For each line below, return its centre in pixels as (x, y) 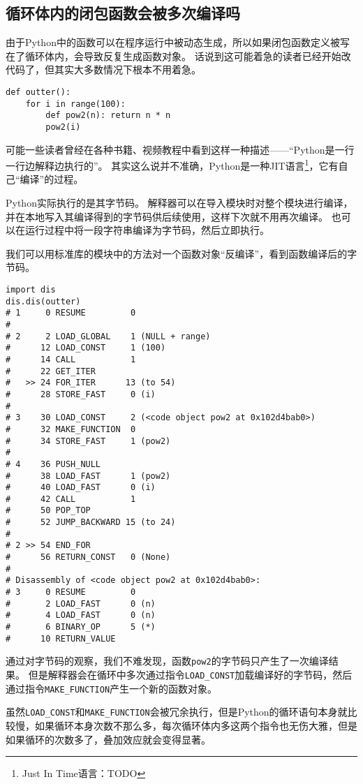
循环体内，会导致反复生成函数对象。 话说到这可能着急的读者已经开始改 (188, 56)
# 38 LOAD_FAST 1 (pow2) (88, 476)
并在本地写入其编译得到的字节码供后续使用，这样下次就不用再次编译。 (167, 216)
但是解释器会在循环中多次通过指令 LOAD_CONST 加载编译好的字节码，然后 (190, 675)
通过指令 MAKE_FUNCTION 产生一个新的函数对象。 (112, 688)
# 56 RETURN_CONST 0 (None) (88, 557)
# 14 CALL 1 (71, 359)
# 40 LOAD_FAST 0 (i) (81, 488)
